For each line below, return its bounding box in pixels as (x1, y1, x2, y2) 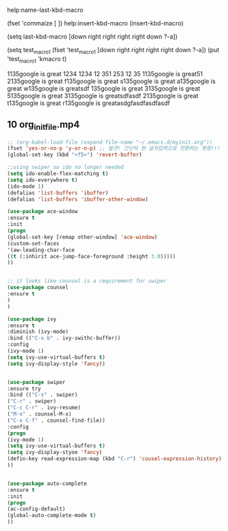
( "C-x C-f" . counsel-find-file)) (7, 417, 106, 424)
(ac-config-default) (7, 506, 66, 512)
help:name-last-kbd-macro (7, 6, 84, 14)
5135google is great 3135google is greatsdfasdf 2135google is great (7, 91, 199, 100)
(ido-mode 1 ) (7, 183, 45, 190)
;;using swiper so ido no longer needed (7, 164, 125, 171)
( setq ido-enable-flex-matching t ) (7, 170, 109, 177)
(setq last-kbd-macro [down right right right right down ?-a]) (7, 32, 178, 41)
